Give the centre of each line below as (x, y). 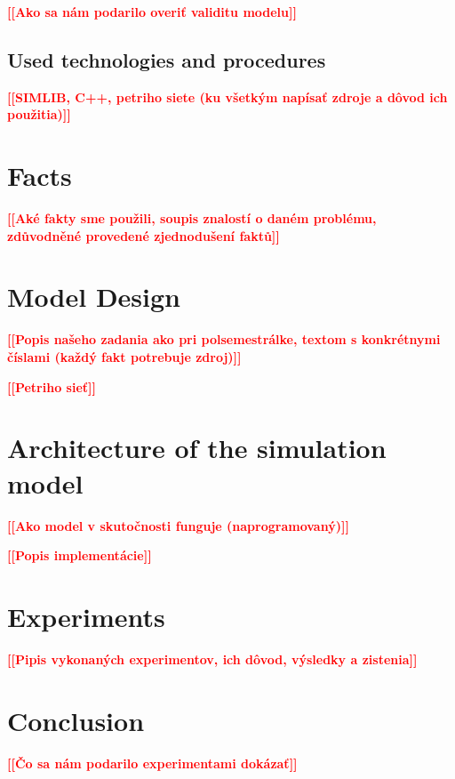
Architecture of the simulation (197, 448)
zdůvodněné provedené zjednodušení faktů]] (144, 235)
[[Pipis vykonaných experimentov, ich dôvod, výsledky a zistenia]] (212, 659)
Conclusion (76, 720)
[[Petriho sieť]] (52, 386)
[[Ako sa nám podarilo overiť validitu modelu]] (152, 12)
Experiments (86, 616)
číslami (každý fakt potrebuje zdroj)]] (124, 357)
